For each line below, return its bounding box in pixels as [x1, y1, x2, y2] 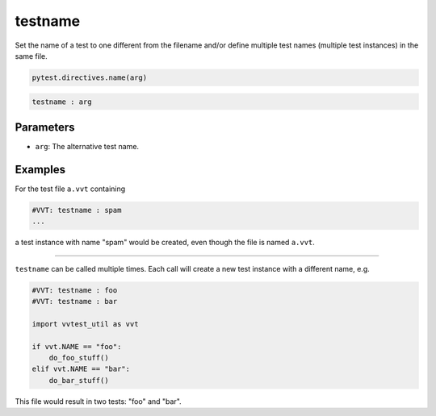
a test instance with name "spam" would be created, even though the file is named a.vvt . [15, 238, 315, 248]
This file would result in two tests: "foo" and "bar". [15, 396, 182, 406]
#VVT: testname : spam [31, 206, 122, 214]
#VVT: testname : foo [31, 285, 118, 294]
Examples [15, 162, 66, 177]
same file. [15, 51, 48, 60]
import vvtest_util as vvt [31, 319, 139, 328]
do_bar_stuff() [48, 376, 109, 385]
